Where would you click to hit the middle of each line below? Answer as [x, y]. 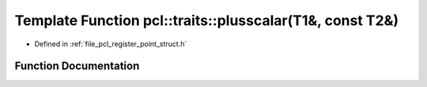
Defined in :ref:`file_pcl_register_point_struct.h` [111, 44]
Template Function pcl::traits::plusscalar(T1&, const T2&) [207, 20]
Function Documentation [77, 66]
